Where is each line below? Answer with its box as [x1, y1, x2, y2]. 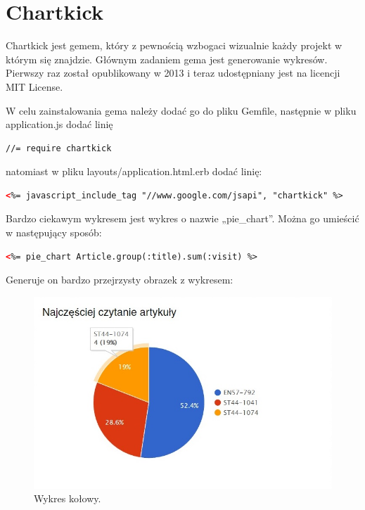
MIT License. [6, 79, 63, 94]
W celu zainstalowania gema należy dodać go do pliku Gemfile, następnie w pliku [6, 103, 357, 117]
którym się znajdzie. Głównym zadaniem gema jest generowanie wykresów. [6, 51, 328, 66]
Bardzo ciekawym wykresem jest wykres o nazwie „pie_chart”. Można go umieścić [6, 211, 359, 226]
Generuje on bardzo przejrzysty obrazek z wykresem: [6, 272, 233, 287]
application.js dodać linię [6, 117, 113, 132]
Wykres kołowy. [34, 491, 101, 506]
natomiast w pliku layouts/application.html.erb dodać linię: [6, 164, 262, 179]
